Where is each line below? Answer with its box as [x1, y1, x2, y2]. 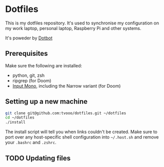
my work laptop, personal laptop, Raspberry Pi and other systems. [5, 25, 141, 31]
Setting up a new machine [5, 97, 88, 106]
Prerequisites [5, 49, 48, 58]
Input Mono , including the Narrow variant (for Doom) [12, 83, 121, 89]
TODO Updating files [5, 154, 71, 163]
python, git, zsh [12, 72, 45, 78]
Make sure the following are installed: [5, 62, 82, 68]
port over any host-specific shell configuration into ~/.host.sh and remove [5, 134, 159, 140]
